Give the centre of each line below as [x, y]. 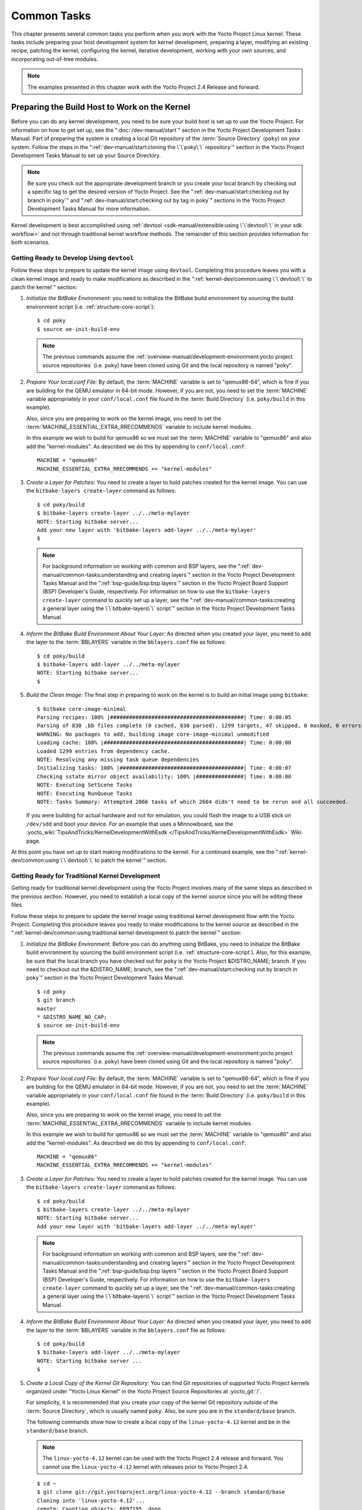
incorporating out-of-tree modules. [55, 59]
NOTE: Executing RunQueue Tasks [85, 793]
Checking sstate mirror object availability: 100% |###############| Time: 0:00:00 [164, 776]
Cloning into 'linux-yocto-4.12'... [91, 1500]
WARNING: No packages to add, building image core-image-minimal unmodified [153, 734]
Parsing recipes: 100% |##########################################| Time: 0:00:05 [164, 718]
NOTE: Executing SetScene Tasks [85, 785]
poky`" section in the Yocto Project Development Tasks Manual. [105, 978]
